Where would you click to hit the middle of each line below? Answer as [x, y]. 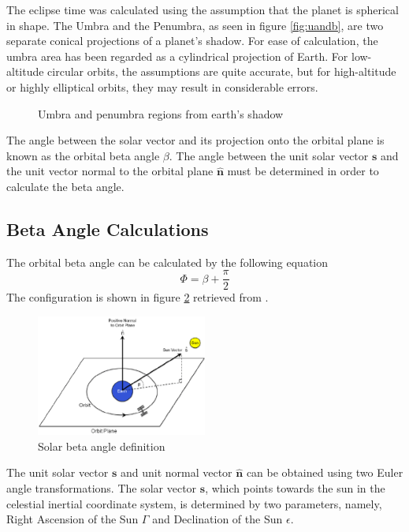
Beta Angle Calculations [108, 229]
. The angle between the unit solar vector [269, 155]
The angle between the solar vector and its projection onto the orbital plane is [195, 140]
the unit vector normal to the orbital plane [110, 171]
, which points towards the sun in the [295, 488]
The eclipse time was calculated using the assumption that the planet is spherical [203, 9]
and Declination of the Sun [218, 519]
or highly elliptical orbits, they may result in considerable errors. [162, 86]
